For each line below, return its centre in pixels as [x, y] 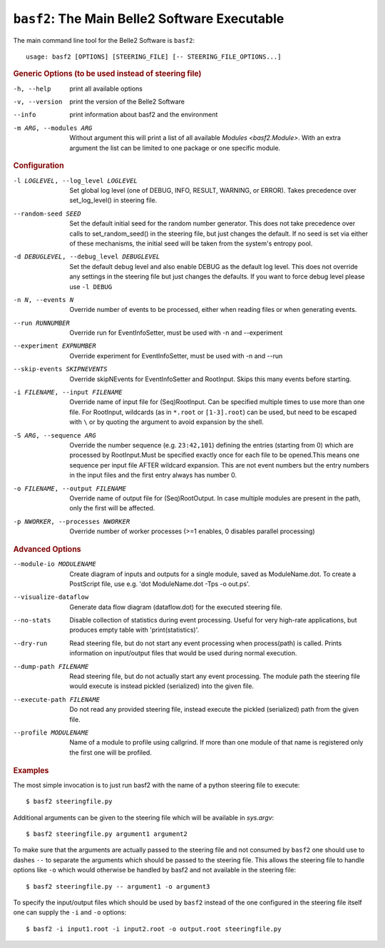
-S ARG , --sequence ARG [55, 435]
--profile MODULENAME [51, 733]
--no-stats [32, 620]
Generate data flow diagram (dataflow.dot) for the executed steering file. [176, 607]
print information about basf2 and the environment [144, 115]
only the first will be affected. [112, 508]
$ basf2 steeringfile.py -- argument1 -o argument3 [118, 886]
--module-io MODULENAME [55, 564]
